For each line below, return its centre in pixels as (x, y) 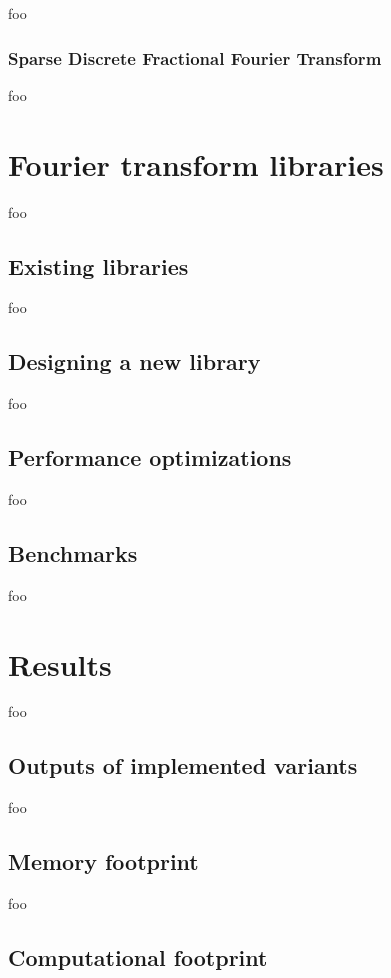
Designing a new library (134, 361)
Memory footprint (103, 861)
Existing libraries (98, 265)
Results (60, 663)
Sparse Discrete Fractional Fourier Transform (195, 57)
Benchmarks (73, 552)
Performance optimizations (150, 457)
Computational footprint (138, 957)
